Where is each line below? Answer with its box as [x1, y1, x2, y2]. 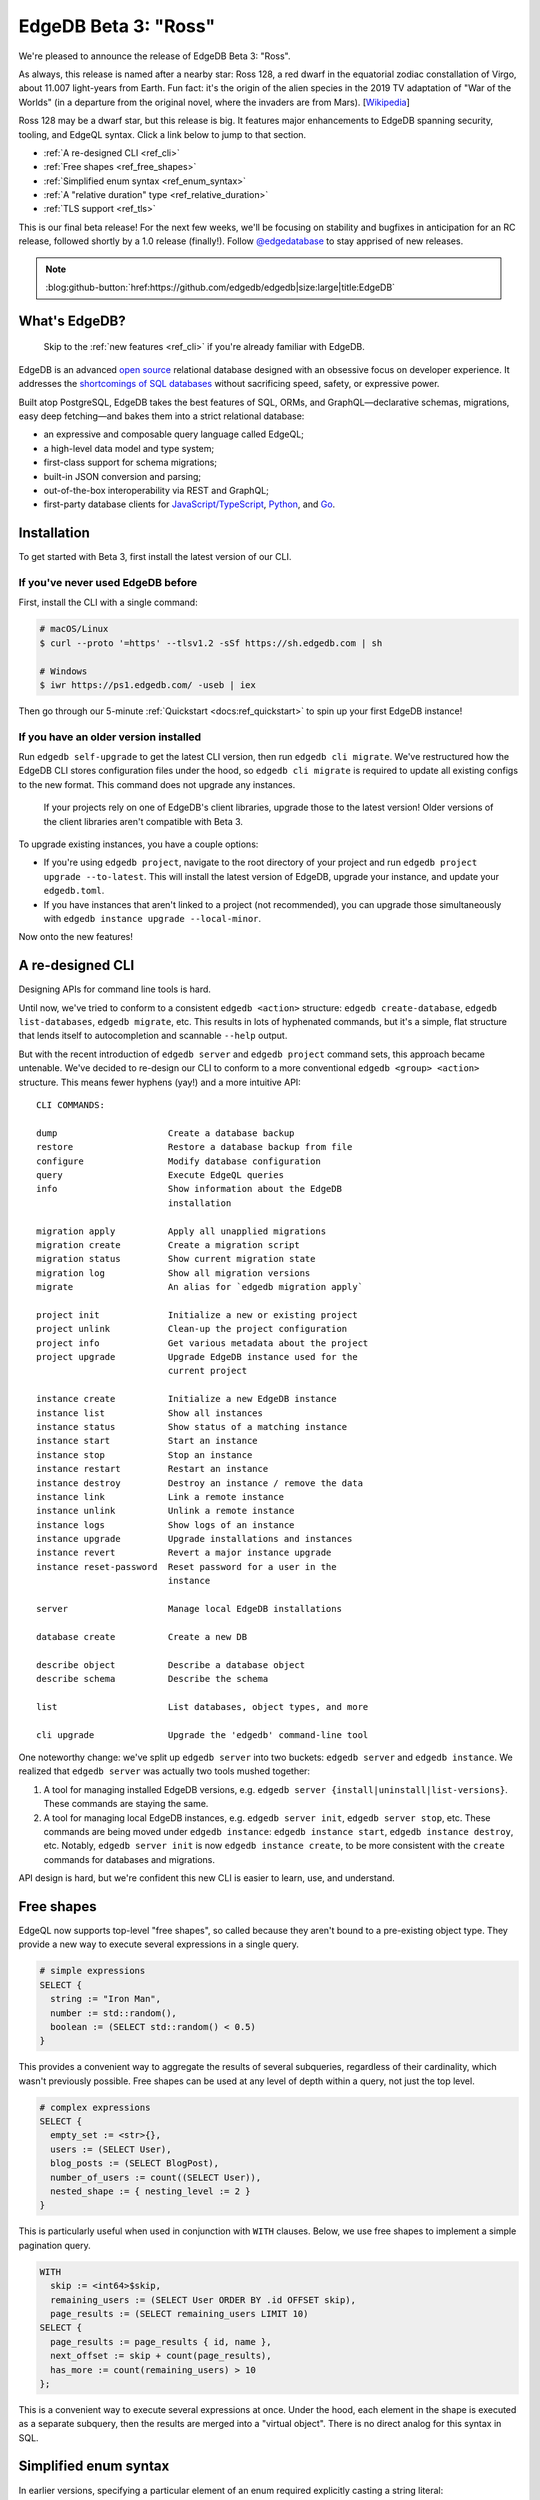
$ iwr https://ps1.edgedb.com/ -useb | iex [39, 679, 257, 690]
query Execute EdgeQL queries [36, 1169, 285, 1180]
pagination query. [18, 2239, 92, 2251]
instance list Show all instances [36, 1407, 264, 1419]
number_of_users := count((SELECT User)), [50, 2171, 262, 2183]
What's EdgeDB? [18, 312, 127, 329]
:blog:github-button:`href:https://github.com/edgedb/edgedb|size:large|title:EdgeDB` [45, 281, 395, 294]
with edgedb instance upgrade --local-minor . [43, 912, 262, 924]
